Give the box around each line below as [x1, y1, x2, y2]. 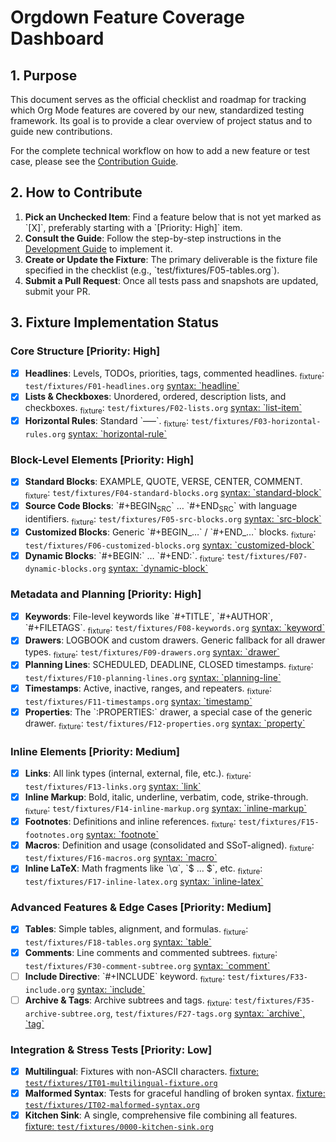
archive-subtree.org [24, 1009, 111, 1019]
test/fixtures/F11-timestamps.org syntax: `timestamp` [24, 695, 253, 707]
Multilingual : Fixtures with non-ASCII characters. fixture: [24, 1065, 260, 1077]
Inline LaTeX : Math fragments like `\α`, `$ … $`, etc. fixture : [24, 862, 263, 877]
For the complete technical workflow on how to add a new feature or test [10, 145, 310, 156]
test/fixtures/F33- [227, 972, 308, 982]
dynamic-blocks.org [24, 564, 107, 575]
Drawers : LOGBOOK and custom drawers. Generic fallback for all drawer [24, 634, 326, 646]
